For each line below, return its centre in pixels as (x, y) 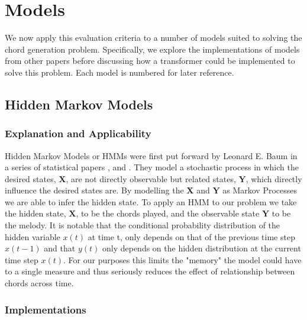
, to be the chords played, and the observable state (168, 213)
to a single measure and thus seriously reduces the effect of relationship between (150, 271)
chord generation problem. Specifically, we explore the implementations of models (152, 49)
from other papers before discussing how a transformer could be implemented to (150, 61)
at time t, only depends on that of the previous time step (191, 236)
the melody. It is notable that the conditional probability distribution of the (143, 225)
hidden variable (33, 236)
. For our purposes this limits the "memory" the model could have (182, 259)
